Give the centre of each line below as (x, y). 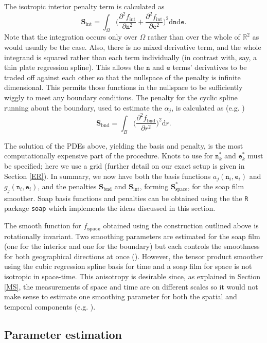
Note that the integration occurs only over (71, 37)
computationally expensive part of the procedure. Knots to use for (109, 156)
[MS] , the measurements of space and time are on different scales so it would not (131, 286)
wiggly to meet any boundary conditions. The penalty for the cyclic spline (121, 97)
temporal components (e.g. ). (50, 306)
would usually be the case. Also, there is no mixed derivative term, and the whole (133, 47)
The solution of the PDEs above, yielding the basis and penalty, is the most (124, 145)
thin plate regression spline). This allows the (74, 67)
